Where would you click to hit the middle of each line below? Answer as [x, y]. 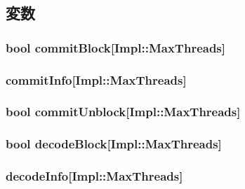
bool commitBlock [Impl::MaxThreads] [115, 47]
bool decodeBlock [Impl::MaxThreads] [114, 144]
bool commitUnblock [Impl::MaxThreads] [123, 112]
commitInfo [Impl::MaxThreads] [96, 79]
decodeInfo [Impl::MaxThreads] [94, 176]
